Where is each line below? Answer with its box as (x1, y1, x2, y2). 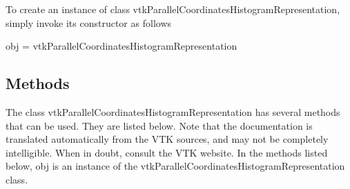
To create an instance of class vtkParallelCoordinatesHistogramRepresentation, (6, 2, 340, 16)
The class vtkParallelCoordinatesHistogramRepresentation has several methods (6, 104, 340, 119)
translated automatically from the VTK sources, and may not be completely (6, 132, 329, 146)
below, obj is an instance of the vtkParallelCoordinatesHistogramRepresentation (6, 159, 345, 173)
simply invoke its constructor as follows (6, 15, 172, 30)
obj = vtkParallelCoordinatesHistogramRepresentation (6, 39, 237, 53)
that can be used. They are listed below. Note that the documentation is (6, 118, 313, 132)
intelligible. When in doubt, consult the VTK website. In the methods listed (6, 145, 328, 159)
